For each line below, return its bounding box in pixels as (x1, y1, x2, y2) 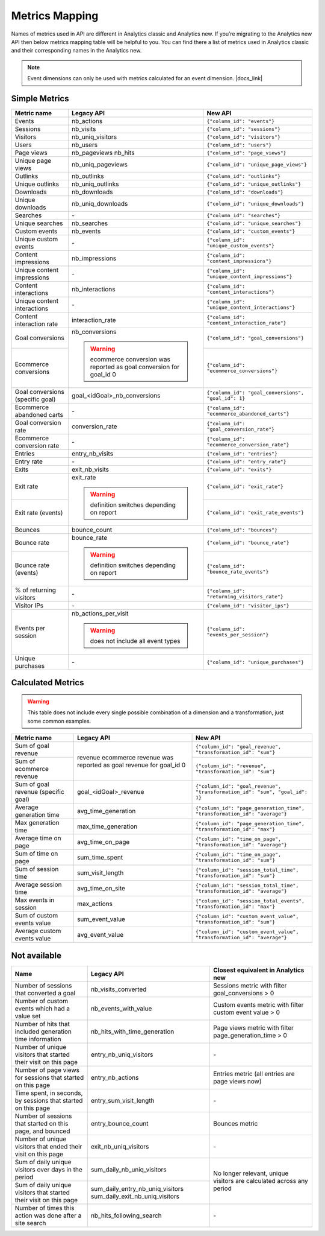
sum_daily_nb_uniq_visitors (90, 1165, 167, 1173)
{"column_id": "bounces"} (206, 527, 278, 533)
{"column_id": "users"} (206, 142, 272, 148)
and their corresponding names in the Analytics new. (11, 47, 142, 54)
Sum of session (14, 865, 59, 873)
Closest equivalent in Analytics (213, 966, 305, 974)
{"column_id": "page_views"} (206, 150, 286, 156)
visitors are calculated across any (213, 1177, 308, 1185)
